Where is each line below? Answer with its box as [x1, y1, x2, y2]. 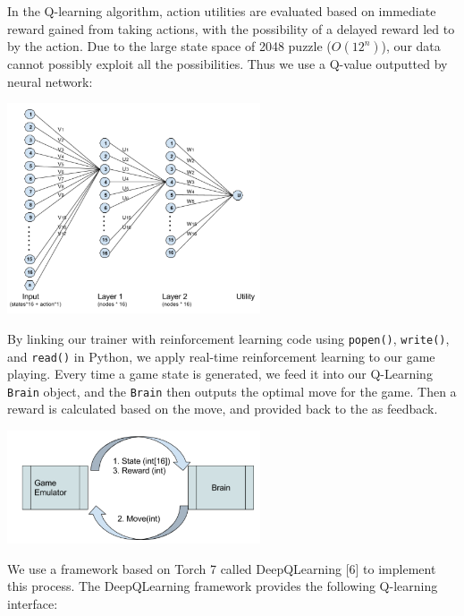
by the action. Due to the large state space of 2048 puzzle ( [7, 37, 332, 56]
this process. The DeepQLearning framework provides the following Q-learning [7, 577, 438, 595]
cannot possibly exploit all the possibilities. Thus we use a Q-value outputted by [7, 55, 448, 73]
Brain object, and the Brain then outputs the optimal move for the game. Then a [7, 381, 457, 400]
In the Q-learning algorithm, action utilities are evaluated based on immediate [7, 2, 436, 20]
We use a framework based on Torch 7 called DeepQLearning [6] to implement [7, 559, 436, 577]
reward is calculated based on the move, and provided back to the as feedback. [7, 399, 438, 418]
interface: [7, 594, 58, 612]
